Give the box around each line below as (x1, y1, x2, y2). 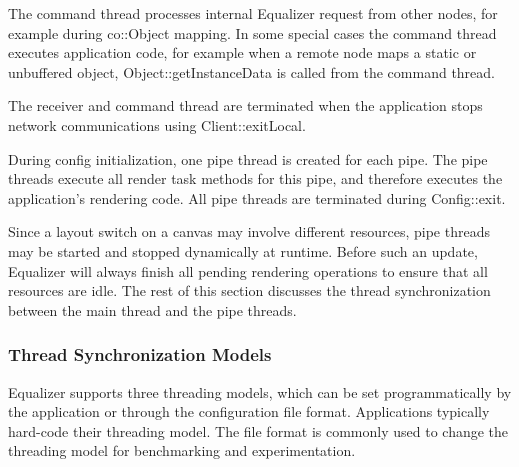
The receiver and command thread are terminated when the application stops (8, 95, 483, 116)
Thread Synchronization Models (8, 342, 272, 367)
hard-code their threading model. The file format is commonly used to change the (8, 420, 509, 441)
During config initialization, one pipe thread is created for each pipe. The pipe (8, 148, 488, 169)
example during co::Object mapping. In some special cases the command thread (8, 22, 497, 43)
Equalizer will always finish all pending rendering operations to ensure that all (8, 260, 488, 281)
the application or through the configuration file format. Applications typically (8, 401, 490, 422)
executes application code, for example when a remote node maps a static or (8, 42, 477, 63)
